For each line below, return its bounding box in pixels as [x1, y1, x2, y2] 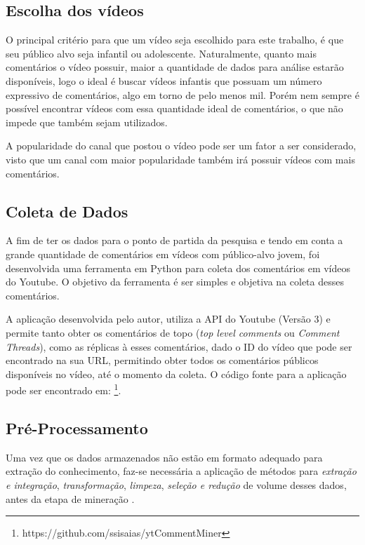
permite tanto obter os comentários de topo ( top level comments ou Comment [6, 325, 340, 339]
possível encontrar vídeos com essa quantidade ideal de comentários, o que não [6, 101, 343, 116]
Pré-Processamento [6, 417, 148, 438]
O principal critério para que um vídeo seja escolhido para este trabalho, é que [6, 32, 344, 47]
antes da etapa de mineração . [6, 491, 135, 506]
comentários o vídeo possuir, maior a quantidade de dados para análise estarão [6, 60, 344, 74]
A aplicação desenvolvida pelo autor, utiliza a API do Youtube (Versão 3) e [6, 311, 331, 326]
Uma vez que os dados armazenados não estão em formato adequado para [6, 450, 323, 464]
